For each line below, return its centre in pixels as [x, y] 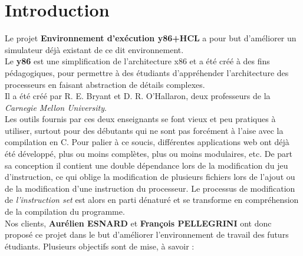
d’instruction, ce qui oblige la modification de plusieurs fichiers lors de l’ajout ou [150, 177]
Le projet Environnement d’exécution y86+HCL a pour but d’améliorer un [151, 38]
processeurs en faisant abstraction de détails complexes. [105, 84]
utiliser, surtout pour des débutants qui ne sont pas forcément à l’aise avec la [144, 130]
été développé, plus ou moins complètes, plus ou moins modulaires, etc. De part [149, 154]
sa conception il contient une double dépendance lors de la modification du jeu [146, 165]
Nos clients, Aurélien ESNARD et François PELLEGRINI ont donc [138, 223]
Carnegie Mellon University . [56, 107]
